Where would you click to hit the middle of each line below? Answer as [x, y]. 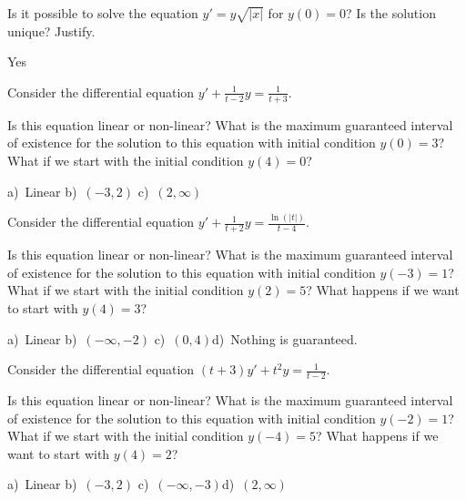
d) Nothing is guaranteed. [285, 338]
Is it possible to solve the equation [103, 13]
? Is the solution [391, 13]
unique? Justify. [51, 31]
